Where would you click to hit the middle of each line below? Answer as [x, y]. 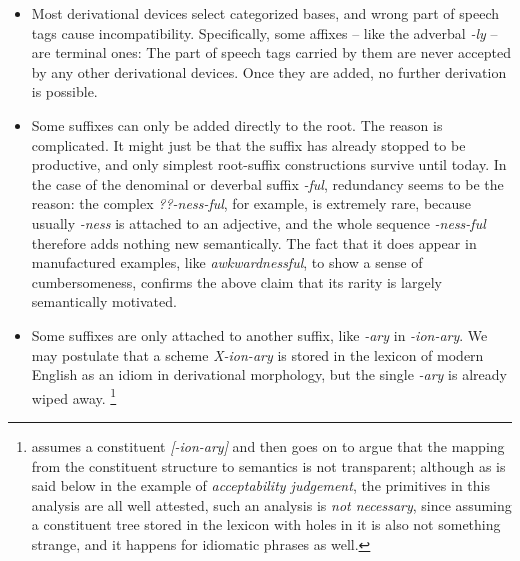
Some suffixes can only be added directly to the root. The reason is [237, 124]
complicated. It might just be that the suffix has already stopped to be [248, 144]
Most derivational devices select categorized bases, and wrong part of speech [265, 13]
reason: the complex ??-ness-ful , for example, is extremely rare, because [251, 203]
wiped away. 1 [74, 396]
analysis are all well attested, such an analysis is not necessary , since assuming [271, 504]
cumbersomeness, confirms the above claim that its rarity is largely [236, 281]
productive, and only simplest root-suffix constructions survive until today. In [269, 164]
